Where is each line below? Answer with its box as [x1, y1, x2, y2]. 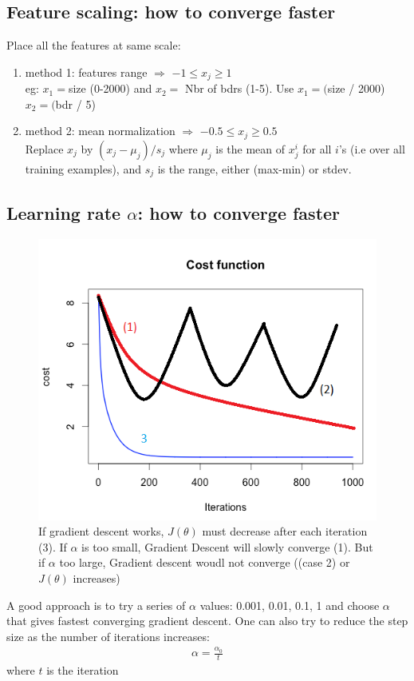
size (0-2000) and [68, 80, 152, 97]
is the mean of [215, 140, 286, 157]
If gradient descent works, [38, 523, 164, 540]
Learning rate [6, 200, 121, 225]
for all [302, 140, 332, 157]
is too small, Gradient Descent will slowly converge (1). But [81, 538, 373, 555]
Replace [25, 140, 64, 157]
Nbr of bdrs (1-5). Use [184, 80, 294, 97]
